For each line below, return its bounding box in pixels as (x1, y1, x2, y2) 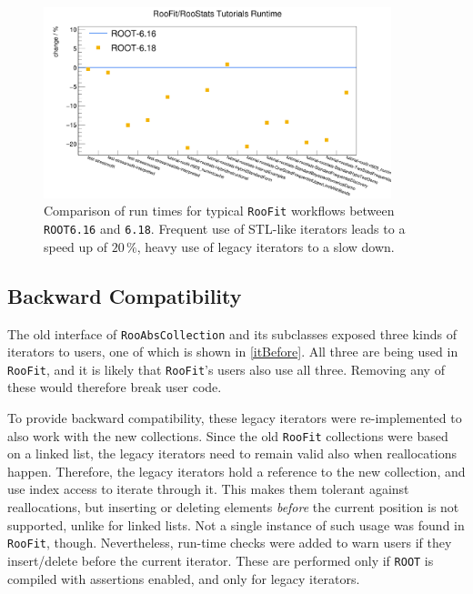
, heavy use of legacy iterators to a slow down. (136, 237, 395, 256)
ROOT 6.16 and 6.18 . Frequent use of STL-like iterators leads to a (44, 219, 406, 238)
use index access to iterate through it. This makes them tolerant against (7, 479, 409, 498)
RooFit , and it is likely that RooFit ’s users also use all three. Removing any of (7, 359, 445, 378)
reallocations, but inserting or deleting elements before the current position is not (7, 498, 459, 517)
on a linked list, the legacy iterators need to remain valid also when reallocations (7, 444, 457, 463)
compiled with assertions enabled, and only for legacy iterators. (7, 569, 360, 588)
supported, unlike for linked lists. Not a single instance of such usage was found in (7, 515, 465, 534)
